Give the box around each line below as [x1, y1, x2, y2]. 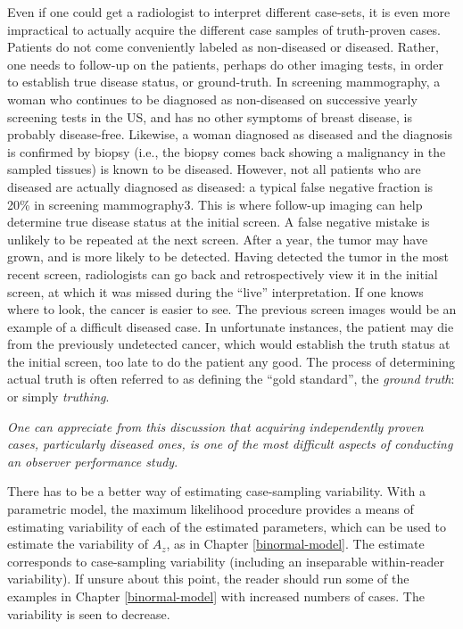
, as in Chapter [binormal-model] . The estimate [166, 534, 425, 553]
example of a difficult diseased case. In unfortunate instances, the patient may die [7, 317, 454, 335]
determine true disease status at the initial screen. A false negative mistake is [7, 212, 430, 231]
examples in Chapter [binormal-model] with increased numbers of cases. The [7, 587, 425, 605]
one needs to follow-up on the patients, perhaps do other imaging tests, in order [7, 54, 443, 73]
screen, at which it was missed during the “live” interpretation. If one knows [7, 282, 424, 301]
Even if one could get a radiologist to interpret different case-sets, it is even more [7, 3, 451, 21]
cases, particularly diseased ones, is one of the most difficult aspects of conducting [7, 435, 453, 453]
